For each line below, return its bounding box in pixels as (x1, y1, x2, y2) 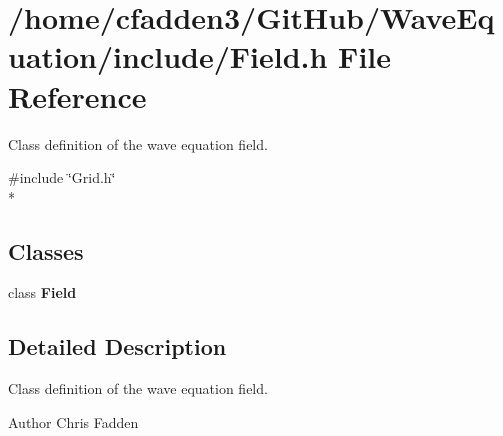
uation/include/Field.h (8, 36, 328, 77)
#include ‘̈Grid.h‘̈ (8, 167, 116, 188)
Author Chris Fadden (8, 411, 139, 432)
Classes (8, 235, 84, 266)
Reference (8, 75, 147, 116)
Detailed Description (8, 331, 227, 362)
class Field (8, 282, 77, 303)
